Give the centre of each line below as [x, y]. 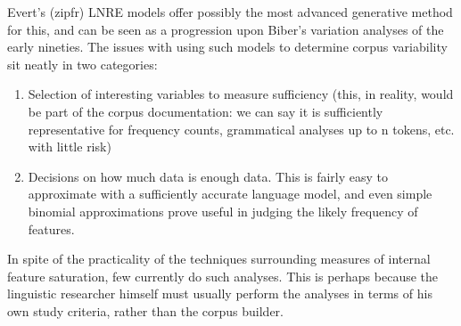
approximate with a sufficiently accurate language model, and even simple [230, 194]
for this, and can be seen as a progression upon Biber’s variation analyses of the [226, 29]
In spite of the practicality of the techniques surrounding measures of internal [219, 259]
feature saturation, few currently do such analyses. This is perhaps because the [223, 276]
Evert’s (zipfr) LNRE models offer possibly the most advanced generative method [230, 12]
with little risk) [70, 147]
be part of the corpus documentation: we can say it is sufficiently [206, 111]
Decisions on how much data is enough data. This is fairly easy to [208, 176]
